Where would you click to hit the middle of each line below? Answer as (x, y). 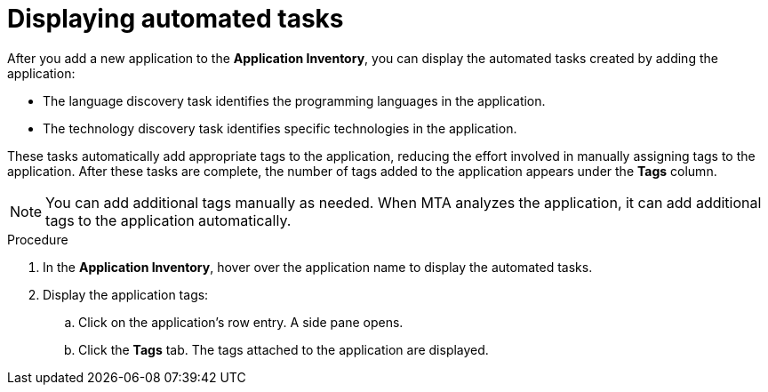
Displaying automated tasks (176, 19)
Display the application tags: (126, 294)
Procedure (38, 239)
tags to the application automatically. (168, 220)
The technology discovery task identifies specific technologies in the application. (280, 128)
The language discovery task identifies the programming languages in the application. (294, 100)
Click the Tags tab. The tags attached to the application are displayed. (284, 349)
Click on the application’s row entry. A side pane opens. (241, 322)
